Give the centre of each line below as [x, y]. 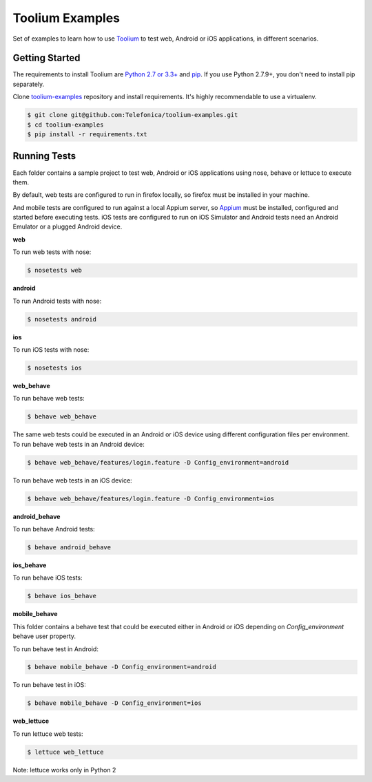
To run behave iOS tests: [48, 578]
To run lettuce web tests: [48, 734]
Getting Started [46, 58]
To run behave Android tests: [54, 529]
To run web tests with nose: [52, 252]
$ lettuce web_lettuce [65, 752]
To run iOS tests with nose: [51, 349]
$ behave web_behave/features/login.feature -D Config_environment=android [158, 462]
